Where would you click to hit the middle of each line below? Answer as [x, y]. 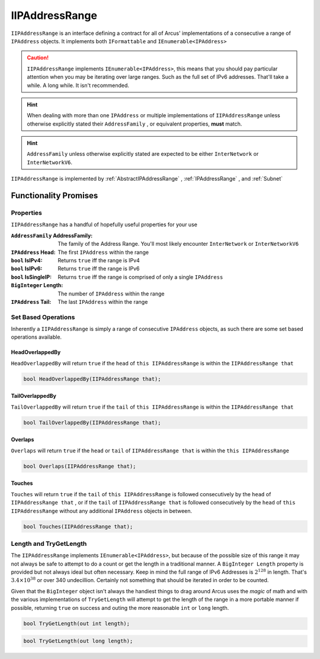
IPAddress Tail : [31, 301]
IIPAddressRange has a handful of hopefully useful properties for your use [104, 224]
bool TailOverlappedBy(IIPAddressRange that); [92, 422]
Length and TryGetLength [49, 544]
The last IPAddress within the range [103, 301]
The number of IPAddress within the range [111, 294]
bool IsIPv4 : [27, 260]
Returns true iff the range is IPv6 [99, 269]
